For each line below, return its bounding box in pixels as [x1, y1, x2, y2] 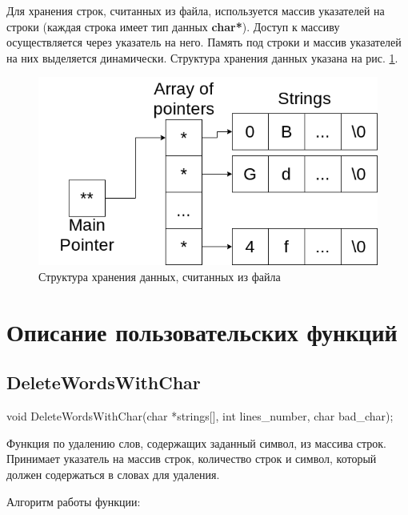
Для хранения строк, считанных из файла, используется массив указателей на [6, 2, 385, 18]
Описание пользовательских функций [6, 315, 398, 348]
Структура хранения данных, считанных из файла [38, 268, 281, 285]
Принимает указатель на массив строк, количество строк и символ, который [6, 450, 377, 467]
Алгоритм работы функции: [6, 493, 141, 509]
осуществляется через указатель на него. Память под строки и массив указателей [6, 34, 402, 50]
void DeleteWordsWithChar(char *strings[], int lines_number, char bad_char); [6, 408, 394, 424]
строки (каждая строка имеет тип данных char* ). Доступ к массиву [6, 18, 340, 34]
